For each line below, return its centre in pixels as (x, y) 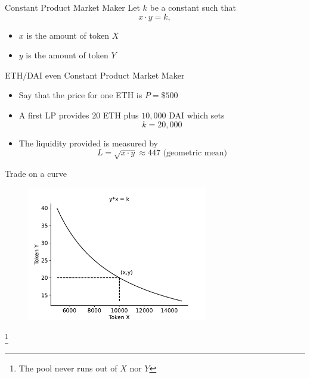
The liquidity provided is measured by (88, 143)
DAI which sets (197, 115)
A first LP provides (54, 115)
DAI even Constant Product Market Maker (106, 75)
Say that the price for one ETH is (80, 95)
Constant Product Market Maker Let (72, 7)
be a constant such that (193, 7)
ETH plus (121, 115)
